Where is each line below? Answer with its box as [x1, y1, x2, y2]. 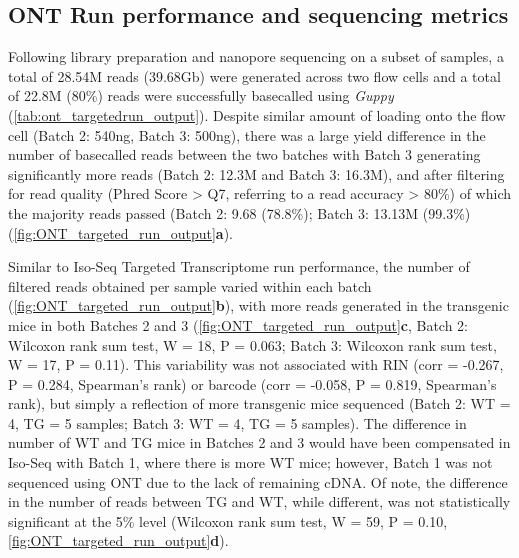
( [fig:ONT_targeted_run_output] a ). [8, 222, 233, 243]
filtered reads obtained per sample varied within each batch [8, 275, 372, 296]
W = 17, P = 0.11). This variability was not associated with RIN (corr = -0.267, [8, 354, 504, 375]
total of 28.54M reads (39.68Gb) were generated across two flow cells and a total [8, 65, 501, 86]
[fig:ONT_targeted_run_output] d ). [8, 530, 229, 551]
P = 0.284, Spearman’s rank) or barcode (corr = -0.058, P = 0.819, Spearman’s [8, 373, 497, 394]
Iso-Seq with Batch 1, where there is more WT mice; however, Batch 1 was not [8, 452, 493, 473]
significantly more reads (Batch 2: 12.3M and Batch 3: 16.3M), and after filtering [8, 163, 505, 184]
